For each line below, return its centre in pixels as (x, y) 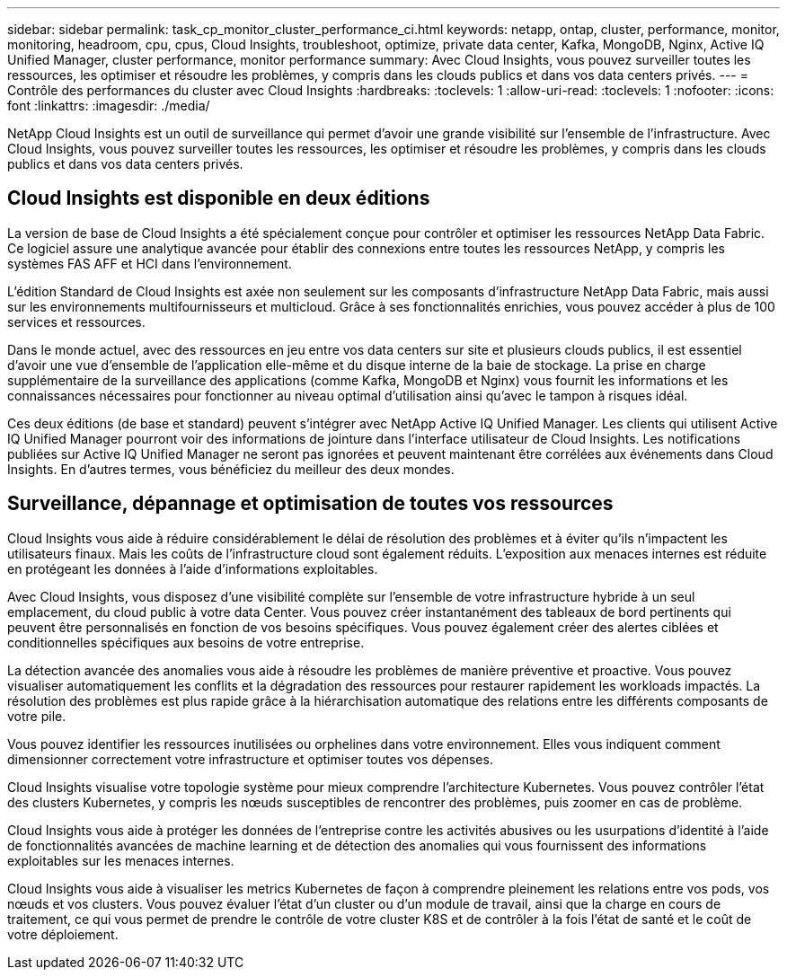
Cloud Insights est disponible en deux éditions (219, 198)
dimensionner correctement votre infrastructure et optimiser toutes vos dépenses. (250, 759)
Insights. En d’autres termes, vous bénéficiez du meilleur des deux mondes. (231, 469)
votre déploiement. (63, 934)
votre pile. (37, 716)
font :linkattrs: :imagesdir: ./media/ (109, 106)
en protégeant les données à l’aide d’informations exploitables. (193, 568)
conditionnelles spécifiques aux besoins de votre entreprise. (186, 642)
